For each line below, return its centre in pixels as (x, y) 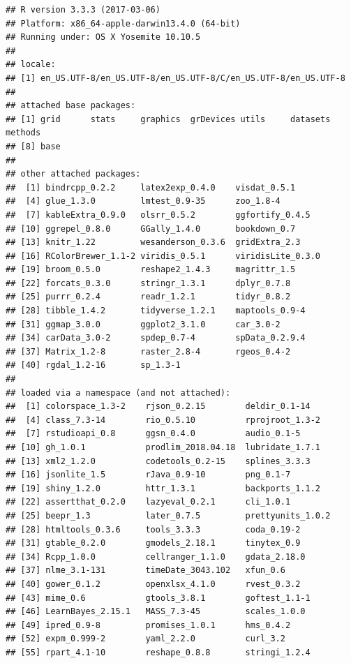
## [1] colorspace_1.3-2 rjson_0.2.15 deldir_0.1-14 (158, 407)
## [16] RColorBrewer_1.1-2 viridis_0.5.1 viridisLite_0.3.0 (163, 256)
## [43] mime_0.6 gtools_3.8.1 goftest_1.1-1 (158, 598)
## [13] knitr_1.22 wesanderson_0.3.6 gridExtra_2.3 (153, 243)
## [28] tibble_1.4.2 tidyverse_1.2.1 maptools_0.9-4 (156, 311)
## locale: (31, 65)
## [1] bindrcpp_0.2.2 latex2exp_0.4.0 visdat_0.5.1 (151, 187)
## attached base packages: (71, 106)
